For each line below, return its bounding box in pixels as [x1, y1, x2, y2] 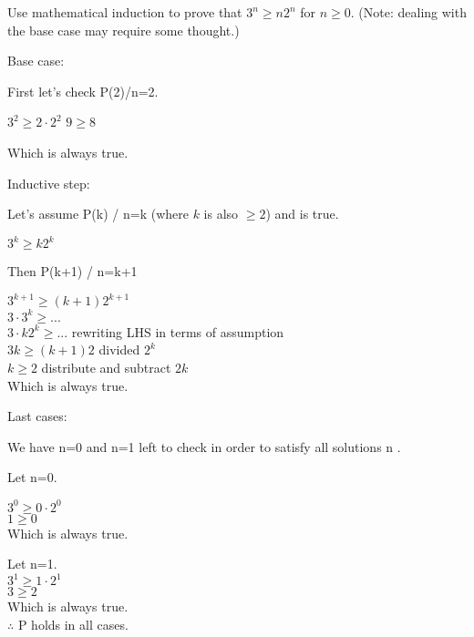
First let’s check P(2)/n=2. [7, 81, 159, 100]
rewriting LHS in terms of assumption [71, 322, 284, 341]
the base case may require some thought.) [7, 20, 240, 39]
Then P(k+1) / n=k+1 [7, 262, 138, 281]
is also [203, 204, 239, 223]
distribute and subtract [41, 358, 171, 377]
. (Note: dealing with [350, 3, 467, 21]
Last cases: [7, 406, 67, 426]
